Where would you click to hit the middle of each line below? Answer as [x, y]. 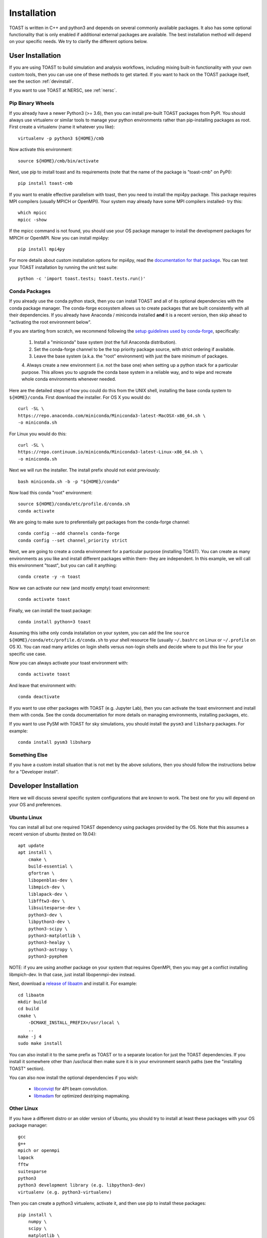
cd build [28, 1009]
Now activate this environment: [41, 150]
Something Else [28, 755]
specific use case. [28, 654]
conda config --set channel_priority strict [73, 540]
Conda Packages [30, 291]
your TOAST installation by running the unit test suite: [64, 267]
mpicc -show [32, 220]
